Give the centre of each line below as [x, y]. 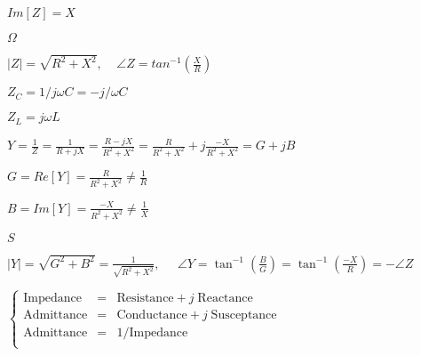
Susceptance [244, 315]
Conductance [152, 315]
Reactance [225, 298]
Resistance [145, 298]
